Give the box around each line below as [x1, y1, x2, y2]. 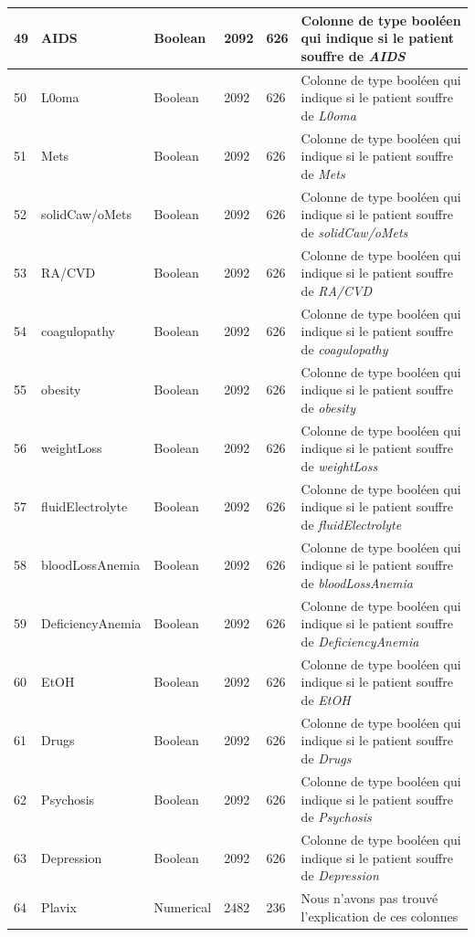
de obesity [301, 397, 356, 416]
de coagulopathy [301, 339, 388, 358]
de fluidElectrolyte [301, 514, 402, 533]
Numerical [153, 897, 212, 916]
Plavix [41, 897, 77, 916]
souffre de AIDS [301, 46, 406, 65]
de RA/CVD [301, 280, 373, 300]
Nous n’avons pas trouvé [301, 888, 438, 907]
